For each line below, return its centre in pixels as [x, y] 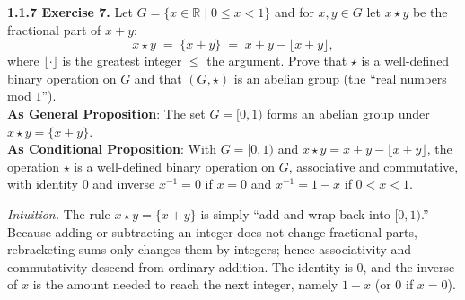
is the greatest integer [122, 61]
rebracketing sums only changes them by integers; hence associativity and [210, 249]
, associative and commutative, [373, 166]
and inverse [124, 184]
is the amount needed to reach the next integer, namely [185, 284]
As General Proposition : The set [106, 113]
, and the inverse [409, 266]
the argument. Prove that [277, 61]
